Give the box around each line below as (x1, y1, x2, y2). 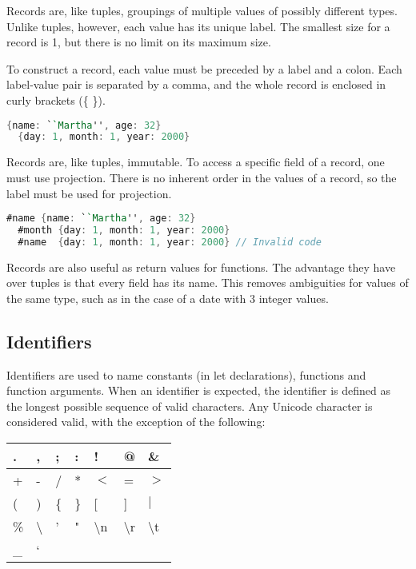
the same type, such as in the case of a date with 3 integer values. (6, 289, 329, 306)
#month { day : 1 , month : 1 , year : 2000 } (18, 224, 230, 236)
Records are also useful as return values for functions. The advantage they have (6, 258, 396, 275)
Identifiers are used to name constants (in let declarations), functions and (6, 366, 366, 383)
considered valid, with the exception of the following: (6, 413, 266, 430)
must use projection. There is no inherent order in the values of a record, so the (6, 169, 397, 185)
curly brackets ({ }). (6, 91, 106, 108)
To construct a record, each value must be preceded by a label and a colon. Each (6, 60, 402, 77)
